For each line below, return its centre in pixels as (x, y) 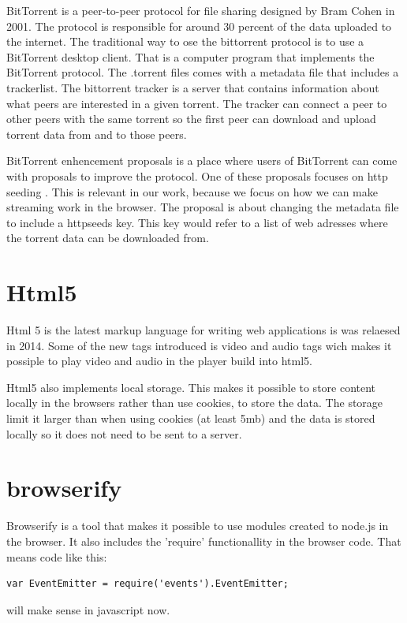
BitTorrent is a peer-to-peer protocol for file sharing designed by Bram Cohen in (201, 10)
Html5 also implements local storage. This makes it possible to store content (191, 387)
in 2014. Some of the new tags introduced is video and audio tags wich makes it (199, 345)
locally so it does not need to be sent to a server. (124, 433)
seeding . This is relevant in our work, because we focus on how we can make (192, 191)
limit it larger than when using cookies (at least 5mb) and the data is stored (191, 418)
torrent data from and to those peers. (97, 134)
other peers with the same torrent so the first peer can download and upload (191, 119)
